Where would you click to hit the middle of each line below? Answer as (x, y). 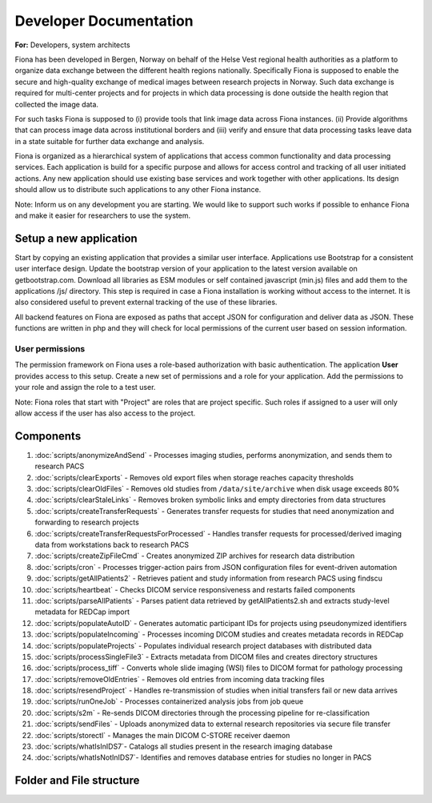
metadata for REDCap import (82, 612)
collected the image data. (57, 104)
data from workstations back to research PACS (112, 545)
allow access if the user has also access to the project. (105, 413)
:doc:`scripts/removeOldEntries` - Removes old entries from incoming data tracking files (180, 679)
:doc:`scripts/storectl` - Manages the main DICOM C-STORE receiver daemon (162, 735)
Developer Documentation (104, 21)
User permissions (50, 349)
